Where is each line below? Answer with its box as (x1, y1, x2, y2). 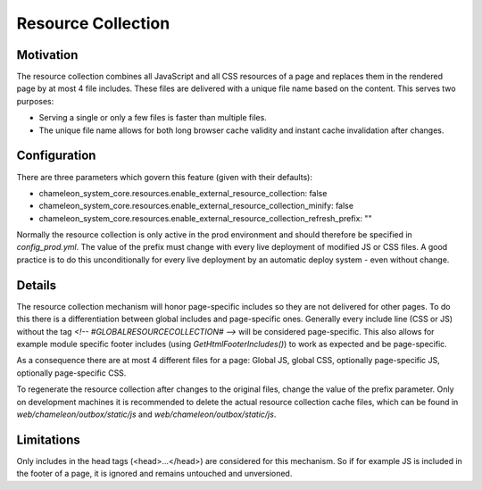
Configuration (16, 148, 96, 163)
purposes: (16, 96, 54, 106)
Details (16, 278, 57, 293)
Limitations (16, 432, 80, 447)
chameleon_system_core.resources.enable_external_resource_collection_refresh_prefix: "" (38, 212, 372, 223)
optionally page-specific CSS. (16, 367, 127, 378)
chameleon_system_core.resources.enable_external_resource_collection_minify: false (38, 201, 354, 212)
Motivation (16, 47, 79, 62)
